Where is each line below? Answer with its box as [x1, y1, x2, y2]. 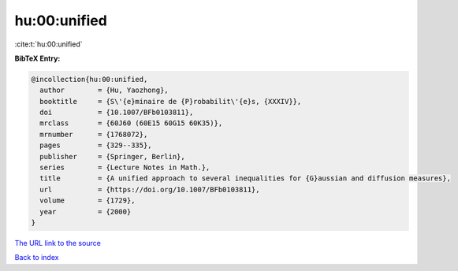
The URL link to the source [14, 238, 102, 247]
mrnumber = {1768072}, [39, 130, 148, 139]
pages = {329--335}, [39, 141, 153, 150]
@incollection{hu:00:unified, [31, 75, 148, 84]
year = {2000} [39, 207, 132, 216]
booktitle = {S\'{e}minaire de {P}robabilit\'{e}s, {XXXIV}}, [39, 97, 302, 106]
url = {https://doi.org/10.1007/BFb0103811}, [39, 185, 260, 194]
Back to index [14, 253, 59, 262]
